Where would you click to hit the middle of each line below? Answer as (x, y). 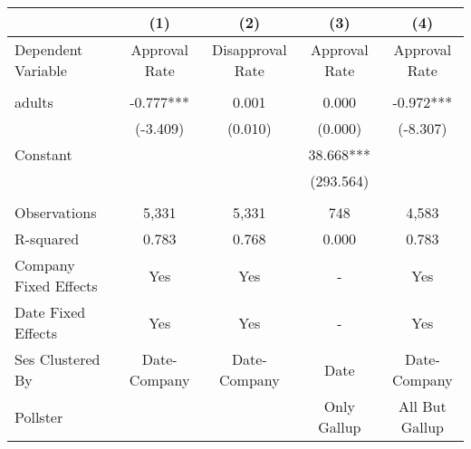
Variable (41, 70)
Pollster (39, 416)
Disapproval (250, 49)
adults (34, 102)
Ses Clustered (58, 359)
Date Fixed (50, 312)
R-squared (47, 239)
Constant (43, 154)
